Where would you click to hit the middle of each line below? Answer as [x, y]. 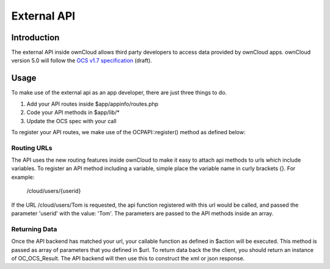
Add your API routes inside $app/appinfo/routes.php [93, 104]
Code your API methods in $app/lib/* [73, 112]
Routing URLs [32, 148]
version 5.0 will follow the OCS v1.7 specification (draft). [82, 60]
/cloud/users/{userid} [54, 191]
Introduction [35, 38]
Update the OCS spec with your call [71, 121]
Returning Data [34, 229]
